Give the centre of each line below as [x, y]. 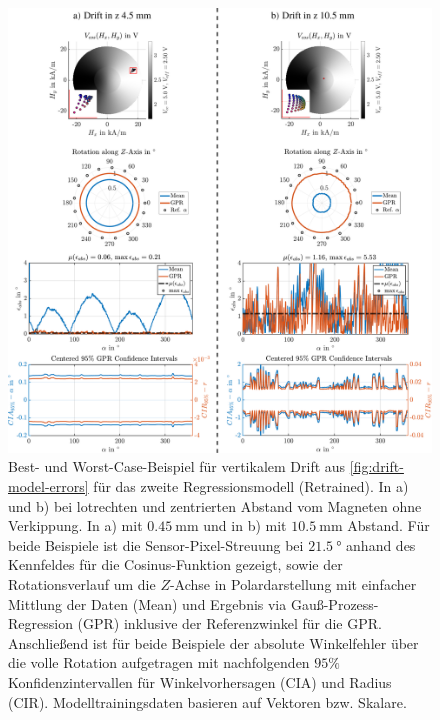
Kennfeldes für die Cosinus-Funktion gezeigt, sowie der [175, 564]
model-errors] [48, 486]
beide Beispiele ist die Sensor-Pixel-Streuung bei [156, 544]
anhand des [381, 544]
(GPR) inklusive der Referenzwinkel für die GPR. [229, 623]
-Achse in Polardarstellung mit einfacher [293, 584]
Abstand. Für [388, 525]
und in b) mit [245, 525]
